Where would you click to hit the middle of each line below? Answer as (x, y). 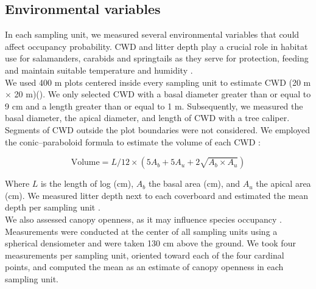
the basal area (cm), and (194, 183)
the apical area (283, 183)
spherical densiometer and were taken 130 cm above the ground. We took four (150, 243)
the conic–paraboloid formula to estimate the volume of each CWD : (133, 141)
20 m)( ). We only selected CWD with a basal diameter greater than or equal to (163, 94)
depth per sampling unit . (53, 207)
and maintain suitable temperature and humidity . (99, 70)
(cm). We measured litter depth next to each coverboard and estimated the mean (157, 195)
